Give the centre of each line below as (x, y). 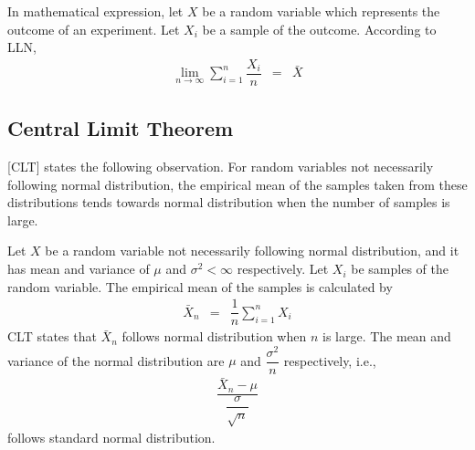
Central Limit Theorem (121, 128)
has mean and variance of (79, 269)
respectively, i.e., (330, 360)
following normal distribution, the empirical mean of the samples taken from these (237, 184)
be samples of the (400, 269)
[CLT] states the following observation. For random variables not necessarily (221, 167)
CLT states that (52, 336)
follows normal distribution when (214, 336)
